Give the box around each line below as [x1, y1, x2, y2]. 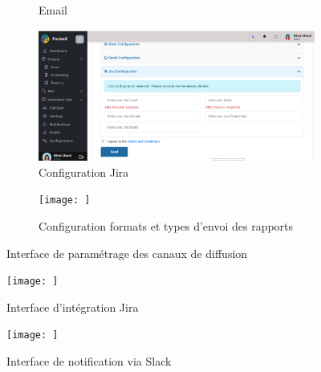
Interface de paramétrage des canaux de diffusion [6, 244, 248, 261]
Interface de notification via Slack [6, 353, 172, 370]
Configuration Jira [39, 163, 129, 180]
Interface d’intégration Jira [6, 298, 139, 315]
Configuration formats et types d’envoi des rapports [39, 218, 294, 235]
